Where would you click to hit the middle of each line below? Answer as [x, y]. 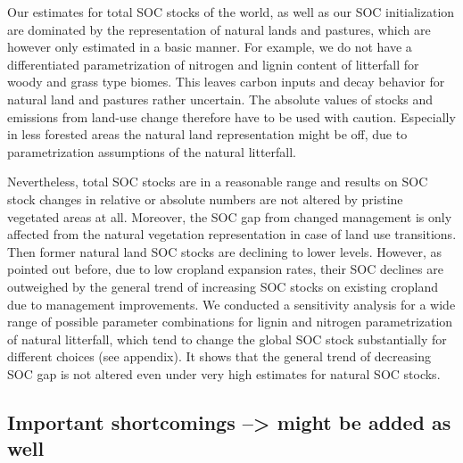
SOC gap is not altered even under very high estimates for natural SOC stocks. [224, 373]
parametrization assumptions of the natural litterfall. [152, 151]
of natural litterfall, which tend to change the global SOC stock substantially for [227, 339]
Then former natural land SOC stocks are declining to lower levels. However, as [225, 251]
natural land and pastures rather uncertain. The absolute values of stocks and [220, 99]
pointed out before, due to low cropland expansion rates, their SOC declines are [225, 269]
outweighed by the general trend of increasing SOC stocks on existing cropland [223, 286]
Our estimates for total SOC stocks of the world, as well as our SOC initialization [231, 12]
